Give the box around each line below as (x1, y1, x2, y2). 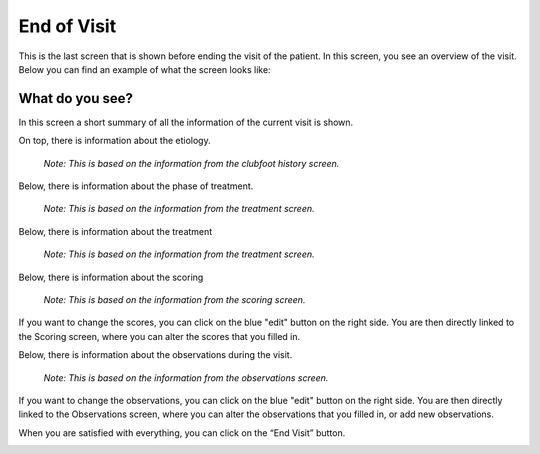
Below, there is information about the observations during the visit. (18, 349, 293, 361)
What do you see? (18, 90, 134, 107)
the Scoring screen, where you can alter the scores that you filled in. (18, 330, 301, 342)
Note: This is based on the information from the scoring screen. (43, 293, 306, 305)
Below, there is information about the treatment (18, 225, 213, 237)
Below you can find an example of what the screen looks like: (18, 63, 271, 75)
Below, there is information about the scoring (18, 271, 204, 283)
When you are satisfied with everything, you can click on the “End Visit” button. (18, 426, 346, 439)
